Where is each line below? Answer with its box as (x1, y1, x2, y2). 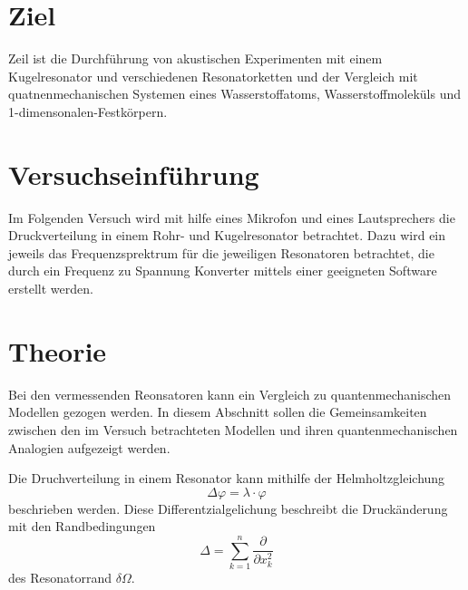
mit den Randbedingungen (8, 517, 156, 536)
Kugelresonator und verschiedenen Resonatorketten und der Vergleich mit (8, 66, 418, 85)
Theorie (8, 332, 107, 369)
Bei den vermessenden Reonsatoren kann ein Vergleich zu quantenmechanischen (8, 384, 452, 403)
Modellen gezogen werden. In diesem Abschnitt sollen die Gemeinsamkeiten (8, 402, 427, 421)
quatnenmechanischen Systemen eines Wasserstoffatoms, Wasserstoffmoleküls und (8, 84, 462, 103)
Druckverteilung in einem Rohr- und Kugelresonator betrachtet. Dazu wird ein (8, 226, 446, 245)
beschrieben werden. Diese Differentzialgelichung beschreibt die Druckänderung (8, 498, 448, 517)
